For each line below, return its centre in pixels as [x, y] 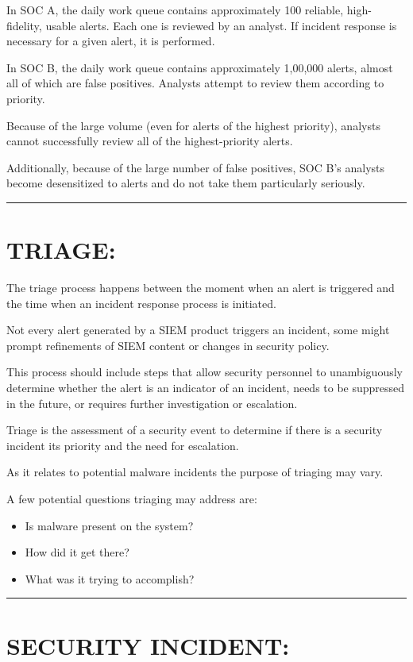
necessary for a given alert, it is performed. [111, 41]
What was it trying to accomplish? [110, 578]
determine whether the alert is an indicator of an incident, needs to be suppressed [206, 388]
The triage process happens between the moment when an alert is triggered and [201, 288]
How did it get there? [77, 552]
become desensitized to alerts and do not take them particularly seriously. [186, 183]
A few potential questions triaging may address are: [132, 498]
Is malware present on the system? [109, 525]
